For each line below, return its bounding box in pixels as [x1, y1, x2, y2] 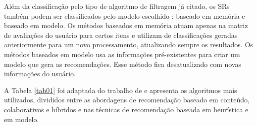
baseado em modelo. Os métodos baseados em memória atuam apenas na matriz [4, 20, 248, 31]
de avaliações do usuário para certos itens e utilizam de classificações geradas [4, 30, 238, 40]
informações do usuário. [4, 68, 76, 79]
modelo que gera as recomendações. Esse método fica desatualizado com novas [4, 59, 241, 69]
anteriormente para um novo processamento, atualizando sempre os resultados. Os [4, 39, 253, 50]
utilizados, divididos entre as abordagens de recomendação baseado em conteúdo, [4, 94, 250, 105]
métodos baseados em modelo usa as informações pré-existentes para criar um [4, 49, 240, 59]
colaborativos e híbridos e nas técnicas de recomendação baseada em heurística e [4, 104, 249, 114]
